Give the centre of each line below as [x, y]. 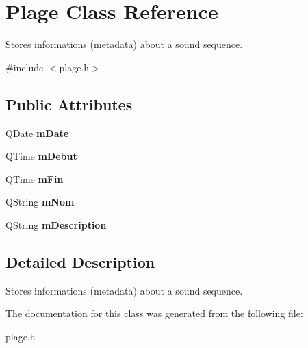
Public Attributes [69, 104]
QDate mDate [37, 133]
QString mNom [40, 202]
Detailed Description [80, 261]
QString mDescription [56, 224]
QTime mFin [35, 178]
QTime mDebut [41, 156]
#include [25, 67]
